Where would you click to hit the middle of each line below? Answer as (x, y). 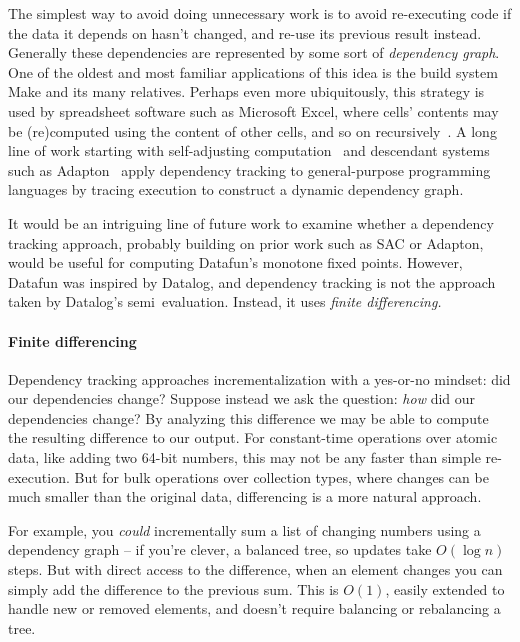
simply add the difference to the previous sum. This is (173, 588)
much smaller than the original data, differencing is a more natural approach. (245, 496)
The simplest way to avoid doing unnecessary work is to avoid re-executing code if (260, 13)
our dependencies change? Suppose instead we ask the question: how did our (242, 398)
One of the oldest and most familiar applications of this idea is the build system (253, 71)
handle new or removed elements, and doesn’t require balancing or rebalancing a (254, 608)
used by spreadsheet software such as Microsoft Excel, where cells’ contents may (253, 110)
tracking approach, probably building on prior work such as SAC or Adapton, (246, 242)
